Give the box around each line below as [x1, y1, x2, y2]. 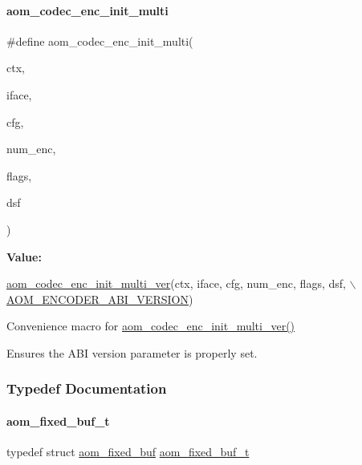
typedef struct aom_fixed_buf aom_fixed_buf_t [6, 443, 250, 460]
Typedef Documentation [6, 378, 167, 398]
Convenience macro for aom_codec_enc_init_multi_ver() [6, 317, 295, 334]
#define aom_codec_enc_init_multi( [6, 32, 193, 49]
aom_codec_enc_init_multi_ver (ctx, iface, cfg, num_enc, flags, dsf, [6, 275, 346, 292]
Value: [6, 248, 42, 265]
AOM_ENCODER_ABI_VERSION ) [6, 290, 193, 307]
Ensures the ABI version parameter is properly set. [6, 344, 258, 361]
